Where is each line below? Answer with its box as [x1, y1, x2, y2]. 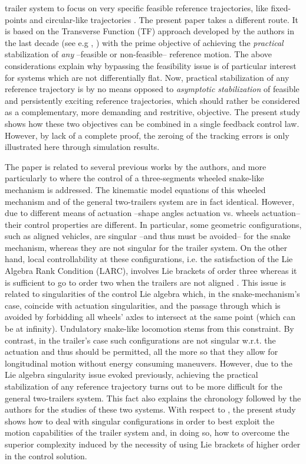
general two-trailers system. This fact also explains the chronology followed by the [5, 391, 301, 404]
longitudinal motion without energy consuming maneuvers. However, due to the [5, 357, 292, 369]
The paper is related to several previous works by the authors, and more [5, 160, 266, 172]
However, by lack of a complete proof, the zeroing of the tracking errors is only [5, 129, 289, 141]
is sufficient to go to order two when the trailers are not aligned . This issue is [5, 276, 287, 288]
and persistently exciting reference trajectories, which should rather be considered [5, 94, 300, 106]
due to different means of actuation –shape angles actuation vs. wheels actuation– [5, 207, 300, 219]
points [5, 13, 27, 25]
